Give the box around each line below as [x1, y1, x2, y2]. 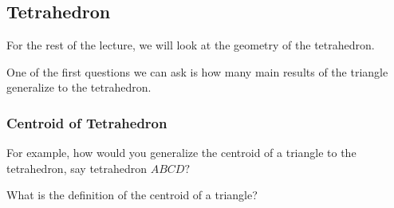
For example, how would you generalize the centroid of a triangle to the [6, 144, 357, 161]
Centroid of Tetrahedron [6, 112, 167, 132]
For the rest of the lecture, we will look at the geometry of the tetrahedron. [6, 37, 375, 53]
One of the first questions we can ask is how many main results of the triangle [6, 63, 388, 80]
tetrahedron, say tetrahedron [6, 159, 148, 176]
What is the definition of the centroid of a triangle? [6, 186, 258, 203]
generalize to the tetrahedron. [6, 79, 152, 96]
